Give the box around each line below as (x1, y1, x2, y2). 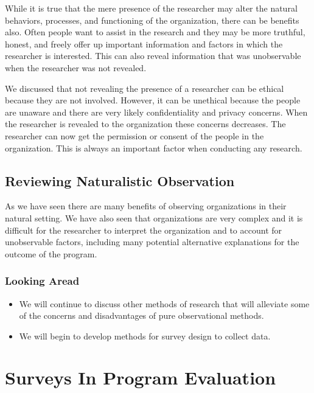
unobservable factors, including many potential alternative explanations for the (5, 235, 299, 248)
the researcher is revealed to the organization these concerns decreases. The (5, 117, 286, 130)
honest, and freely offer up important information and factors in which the (5, 37, 283, 50)
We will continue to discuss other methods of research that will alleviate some (19, 297, 310, 310)
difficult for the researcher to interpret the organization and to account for (5, 223, 282, 236)
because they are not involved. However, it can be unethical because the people (5, 94, 301, 106)
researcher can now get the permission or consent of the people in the (5, 129, 264, 142)
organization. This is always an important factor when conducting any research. (5, 141, 302, 154)
